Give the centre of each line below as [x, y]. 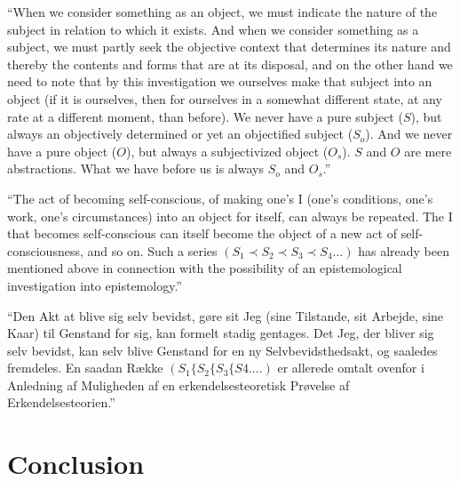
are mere [428, 151]
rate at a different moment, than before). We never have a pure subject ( [205, 116]
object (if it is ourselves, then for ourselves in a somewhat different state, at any [225, 98]
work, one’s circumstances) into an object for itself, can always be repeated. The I [230, 216]
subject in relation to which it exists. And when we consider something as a [213, 29]
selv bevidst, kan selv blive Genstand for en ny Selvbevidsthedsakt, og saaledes [222, 350]
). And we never [409, 134]
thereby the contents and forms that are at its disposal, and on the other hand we [230, 64]
